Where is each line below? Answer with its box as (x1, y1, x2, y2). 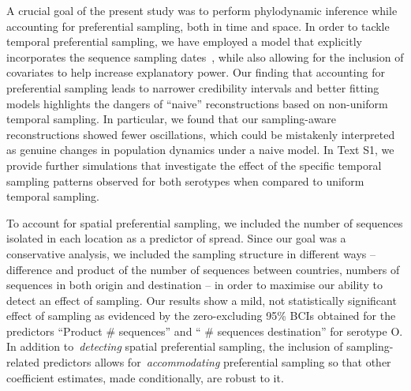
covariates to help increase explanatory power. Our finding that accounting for (6, 64, 385, 81)
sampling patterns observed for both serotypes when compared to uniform (6, 172, 364, 189)
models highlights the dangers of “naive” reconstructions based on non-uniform (6, 95, 388, 111)
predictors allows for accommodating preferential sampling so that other (43, 354, 391, 370)
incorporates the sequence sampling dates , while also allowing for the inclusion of (6, 48, 404, 65)
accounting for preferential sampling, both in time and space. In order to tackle (6, 17, 390, 34)
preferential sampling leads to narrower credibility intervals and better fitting (6, 79, 379, 96)
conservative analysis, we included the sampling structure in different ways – (6, 245, 376, 261)
